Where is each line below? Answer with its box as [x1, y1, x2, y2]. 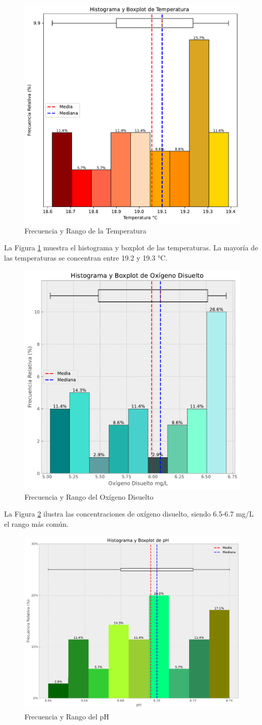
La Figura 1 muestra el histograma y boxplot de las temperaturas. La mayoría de [4, 242, 258, 253]
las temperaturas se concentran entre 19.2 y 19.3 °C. [4, 252, 168, 263]
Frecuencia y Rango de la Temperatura [24, 225, 146, 236]
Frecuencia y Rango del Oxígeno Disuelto [24, 491, 154, 502]
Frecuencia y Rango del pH [24, 711, 110, 721]
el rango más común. [4, 519, 69, 529]
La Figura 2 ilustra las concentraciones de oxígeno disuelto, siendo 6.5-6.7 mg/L [4, 508, 254, 519]
